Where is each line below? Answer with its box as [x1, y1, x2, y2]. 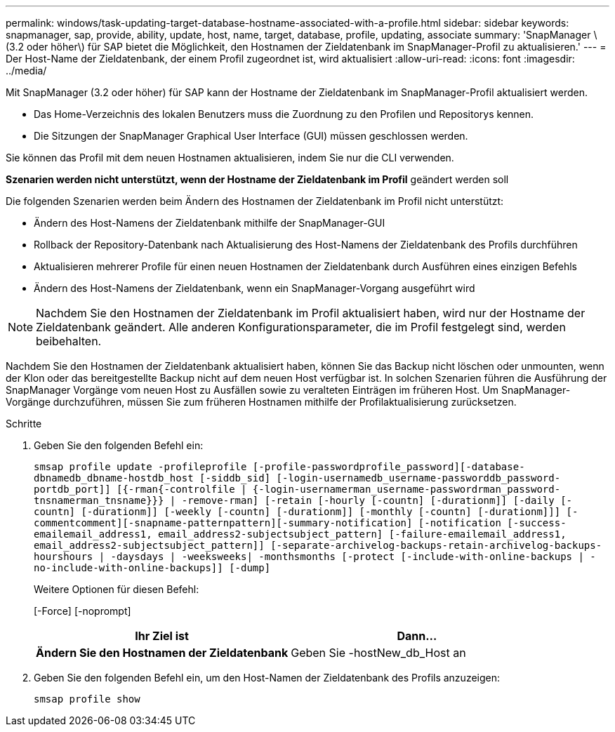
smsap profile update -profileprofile [34, 461, 247, 472]
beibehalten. [36, 334, 102, 348]
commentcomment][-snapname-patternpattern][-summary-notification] [34, 517, 413, 528]
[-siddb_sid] [199, 472, 271, 484]
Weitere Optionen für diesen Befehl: [34, 583, 199, 595]
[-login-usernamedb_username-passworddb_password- [276, 472, 561, 484]
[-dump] [229, 562, 271, 573]
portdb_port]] [34, 484, 111, 495]
